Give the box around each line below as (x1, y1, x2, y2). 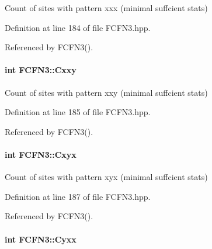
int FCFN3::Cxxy (5, 64, 77, 76)
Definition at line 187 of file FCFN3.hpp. (5, 190, 151, 202)
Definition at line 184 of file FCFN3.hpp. (5, 21, 151, 33)
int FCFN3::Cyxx (5, 233, 77, 245)
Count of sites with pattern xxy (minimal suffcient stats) (5, 86, 208, 98)
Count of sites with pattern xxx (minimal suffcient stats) (5, 2, 208, 13)
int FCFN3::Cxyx (5, 148, 77, 160)
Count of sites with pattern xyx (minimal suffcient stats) (5, 171, 208, 183)
